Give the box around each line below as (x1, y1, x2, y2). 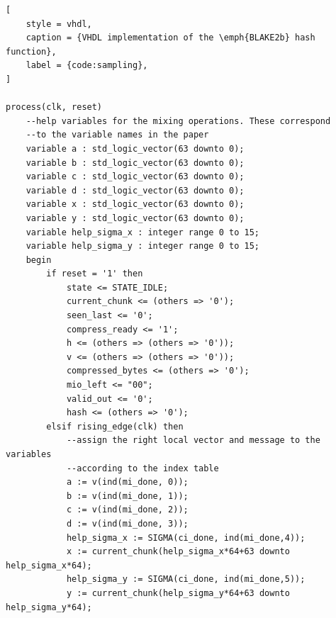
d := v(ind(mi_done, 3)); (66, 518, 189, 529)
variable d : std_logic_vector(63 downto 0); (26, 185, 245, 196)
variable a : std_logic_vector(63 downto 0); (26, 143, 245, 154)
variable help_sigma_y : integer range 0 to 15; (26, 241, 259, 252)
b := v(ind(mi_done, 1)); (66, 490, 189, 501)
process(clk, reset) (6, 102, 103, 113)
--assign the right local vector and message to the (66, 435, 320, 446)
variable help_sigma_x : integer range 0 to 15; (26, 227, 259, 237)
